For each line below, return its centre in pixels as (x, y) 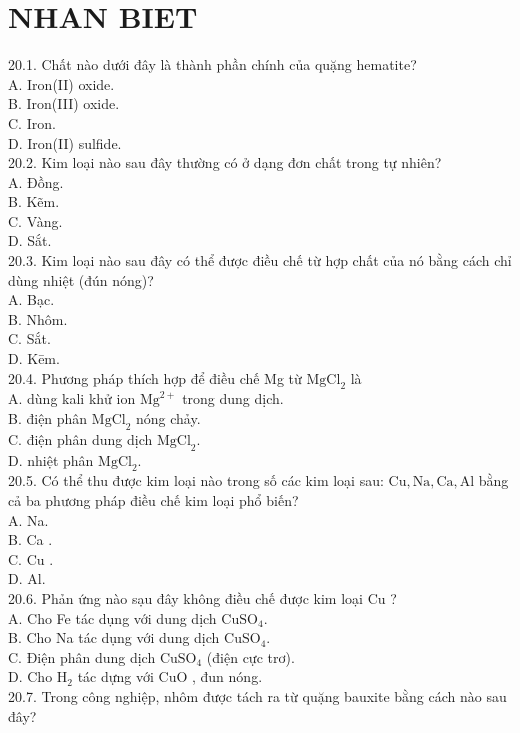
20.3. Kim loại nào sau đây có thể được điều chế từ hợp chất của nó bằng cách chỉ (260, 260)
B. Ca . (30, 539)
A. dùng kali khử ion (72, 398)
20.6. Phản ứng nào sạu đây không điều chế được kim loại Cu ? (202, 597)
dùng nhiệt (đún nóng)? (81, 279)
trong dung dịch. (233, 398)
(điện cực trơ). (250, 656)
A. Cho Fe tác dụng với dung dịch (112, 617)
